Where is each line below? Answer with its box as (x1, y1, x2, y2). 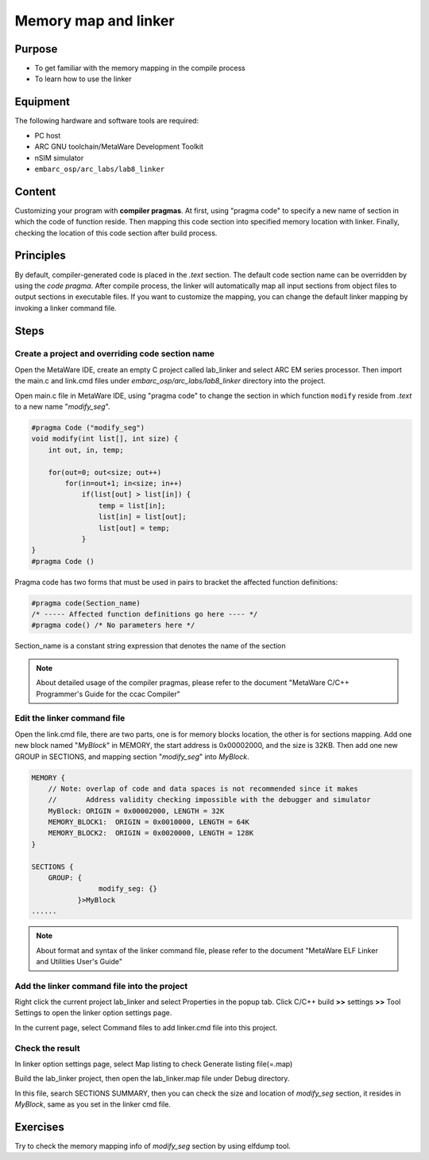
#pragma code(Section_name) (31, 598, 141, 608)
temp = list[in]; (98, 501, 166, 510)
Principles (14, 249, 67, 263)
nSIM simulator (34, 153, 84, 162)
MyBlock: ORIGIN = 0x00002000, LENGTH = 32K (48, 806, 225, 816)
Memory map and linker (14, 12, 175, 29)
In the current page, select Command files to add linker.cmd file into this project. (14, 1022, 278, 1032)
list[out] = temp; (98, 524, 170, 532)
